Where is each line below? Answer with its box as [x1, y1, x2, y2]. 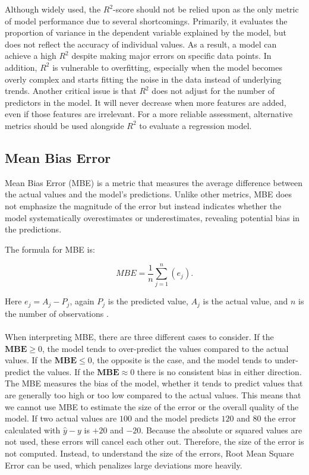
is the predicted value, [108, 295, 188, 307]
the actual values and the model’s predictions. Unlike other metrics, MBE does [5, 188, 292, 200]
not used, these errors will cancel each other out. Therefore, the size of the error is [5, 435, 304, 448]
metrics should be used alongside [5, 119, 124, 131]
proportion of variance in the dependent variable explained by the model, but [5, 26, 286, 39]
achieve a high [5, 49, 56, 62]
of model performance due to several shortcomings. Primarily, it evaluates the [5, 14, 288, 27]
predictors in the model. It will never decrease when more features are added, [5, 96, 286, 108]
